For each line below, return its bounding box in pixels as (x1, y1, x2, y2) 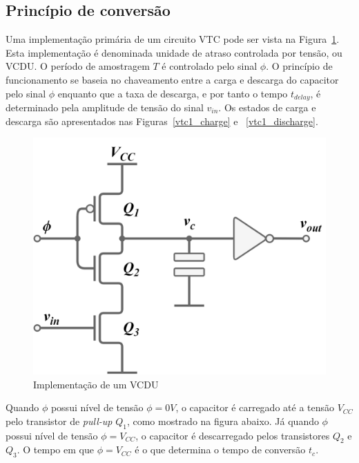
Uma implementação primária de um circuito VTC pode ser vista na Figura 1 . (6, 32, 340, 46)
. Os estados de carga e (218, 100, 316, 115)
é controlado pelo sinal (162, 59, 258, 73)
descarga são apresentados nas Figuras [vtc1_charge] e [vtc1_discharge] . (6, 113, 318, 128)
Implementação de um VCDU (33, 377, 159, 391)
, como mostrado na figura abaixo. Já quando (126, 413, 319, 428)
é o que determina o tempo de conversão (135, 442, 306, 457)
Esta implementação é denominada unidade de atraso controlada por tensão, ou (6, 45, 342, 59)
